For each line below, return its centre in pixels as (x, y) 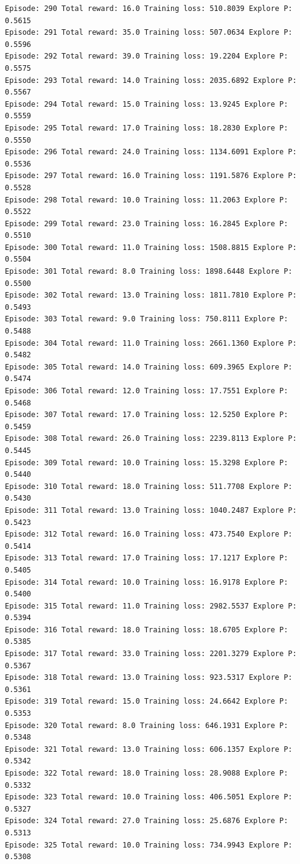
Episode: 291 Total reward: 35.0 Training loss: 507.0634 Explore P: (149, 33)
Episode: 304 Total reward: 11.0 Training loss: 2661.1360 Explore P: (151, 343)
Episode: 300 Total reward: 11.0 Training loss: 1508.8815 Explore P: (151, 247)
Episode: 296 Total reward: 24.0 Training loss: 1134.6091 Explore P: (151, 152)
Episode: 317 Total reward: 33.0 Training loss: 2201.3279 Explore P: (151, 654)
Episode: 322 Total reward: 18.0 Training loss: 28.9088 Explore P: (147, 773)
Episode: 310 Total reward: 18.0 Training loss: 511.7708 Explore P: (149, 486)
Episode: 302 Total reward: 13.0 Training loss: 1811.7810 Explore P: (151, 295)
